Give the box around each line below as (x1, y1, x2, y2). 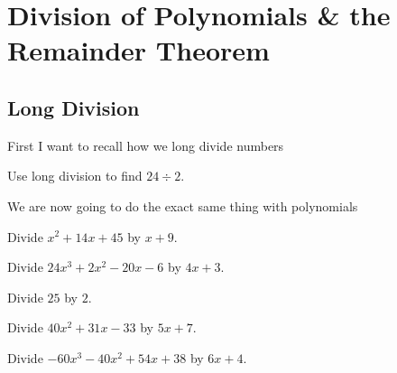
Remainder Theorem (7, 32, 270, 69)
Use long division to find (7, 166, 143, 185)
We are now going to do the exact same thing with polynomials (7, 196, 358, 215)
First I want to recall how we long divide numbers (7, 135, 284, 154)
